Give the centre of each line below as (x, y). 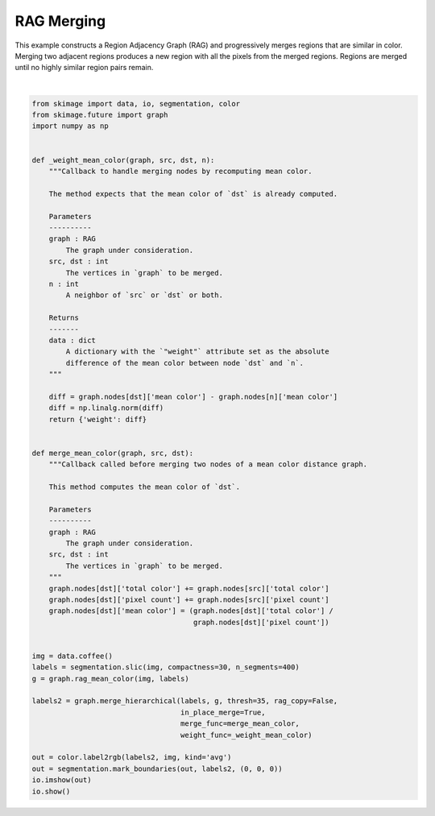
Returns (64, 318)
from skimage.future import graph (100, 115)
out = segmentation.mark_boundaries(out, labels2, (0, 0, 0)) (157, 768)
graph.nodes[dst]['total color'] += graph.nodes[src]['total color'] (189, 588)
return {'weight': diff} (98, 419)
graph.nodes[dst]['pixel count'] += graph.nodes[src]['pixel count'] (189, 599)
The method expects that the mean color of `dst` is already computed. (193, 194)
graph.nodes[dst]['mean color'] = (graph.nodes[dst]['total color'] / (191, 611)
